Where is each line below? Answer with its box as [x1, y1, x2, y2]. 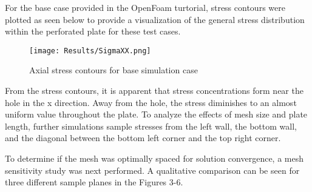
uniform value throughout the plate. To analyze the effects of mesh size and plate [5, 108, 308, 121]
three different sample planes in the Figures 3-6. [5, 176, 183, 188]
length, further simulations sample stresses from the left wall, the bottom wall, [5, 119, 297, 132]
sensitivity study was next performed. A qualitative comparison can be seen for [5, 164, 300, 176]
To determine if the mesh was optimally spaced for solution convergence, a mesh [5, 152, 304, 164]
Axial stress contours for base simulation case [29, 64, 198, 76]
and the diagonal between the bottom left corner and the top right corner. [5, 131, 281, 144]
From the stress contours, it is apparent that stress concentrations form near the [5, 84, 304, 97]
